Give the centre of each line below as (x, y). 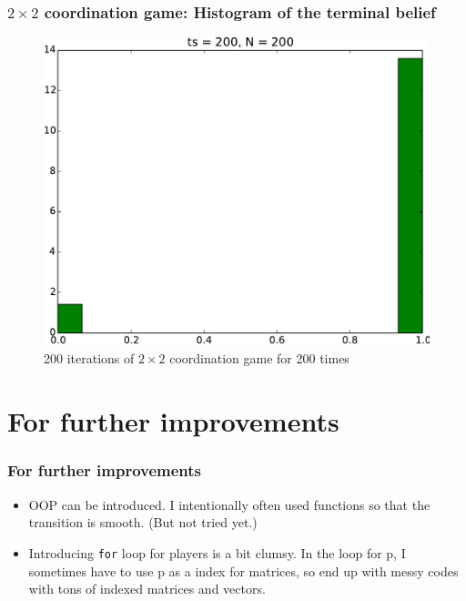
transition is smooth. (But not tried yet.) (143, 522)
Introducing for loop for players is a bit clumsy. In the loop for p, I (217, 552)
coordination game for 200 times (259, 358)
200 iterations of (89, 358)
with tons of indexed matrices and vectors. (147, 589)
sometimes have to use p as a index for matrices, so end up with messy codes (243, 570)
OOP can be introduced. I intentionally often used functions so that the (229, 504)
